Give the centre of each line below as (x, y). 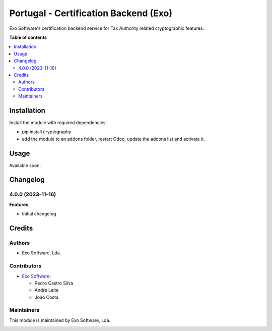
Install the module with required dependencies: (58, 122)
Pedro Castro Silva (54, 283)
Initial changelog (39, 214)
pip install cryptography (47, 132)
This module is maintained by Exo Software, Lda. (60, 320)
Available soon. (25, 165)
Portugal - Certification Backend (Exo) (91, 13)
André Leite (47, 290)
